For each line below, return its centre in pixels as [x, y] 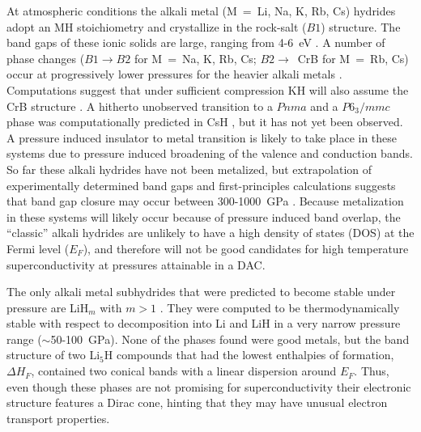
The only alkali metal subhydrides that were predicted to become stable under [201, 292]
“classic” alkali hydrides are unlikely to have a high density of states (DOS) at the [210, 233]
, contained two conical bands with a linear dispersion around [184, 371]
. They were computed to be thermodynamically [280, 307]
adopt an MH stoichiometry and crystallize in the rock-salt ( [157, 26]
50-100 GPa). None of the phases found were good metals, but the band [230, 339]
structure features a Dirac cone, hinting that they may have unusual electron [197, 402]
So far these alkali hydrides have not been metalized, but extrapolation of [189, 169]
